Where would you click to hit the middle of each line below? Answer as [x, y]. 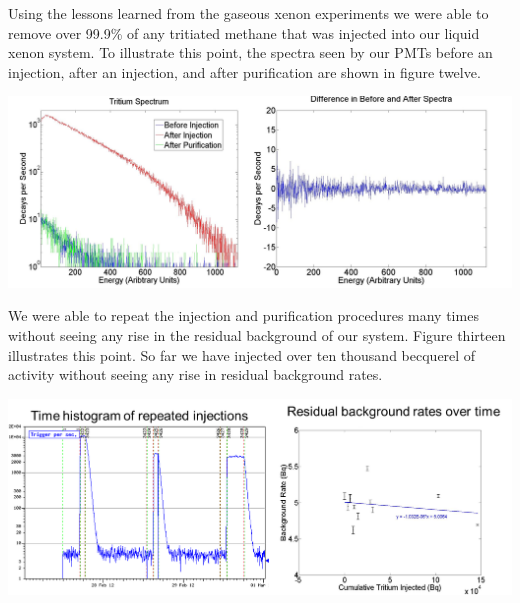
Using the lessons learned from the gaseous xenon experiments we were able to [248, 13]
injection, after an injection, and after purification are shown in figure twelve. [244, 71]
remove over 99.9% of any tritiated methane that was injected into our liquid [244, 32]
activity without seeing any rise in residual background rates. [195, 374]
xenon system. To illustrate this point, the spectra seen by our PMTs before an [250, 52]
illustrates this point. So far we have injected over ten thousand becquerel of [242, 354]
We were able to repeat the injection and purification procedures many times [243, 315]
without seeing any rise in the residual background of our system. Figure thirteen [257, 335]
